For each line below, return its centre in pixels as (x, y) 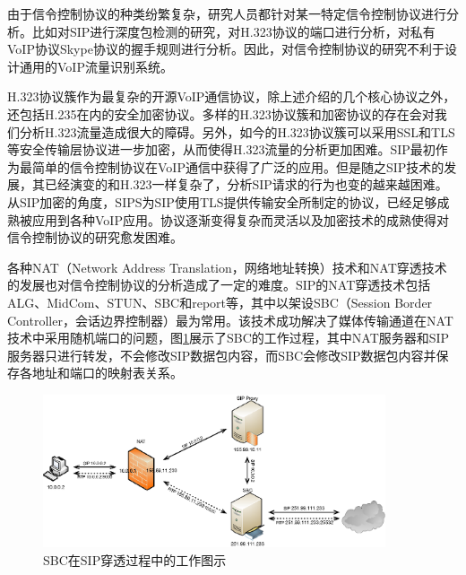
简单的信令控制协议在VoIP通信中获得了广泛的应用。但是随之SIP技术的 (238, 166)
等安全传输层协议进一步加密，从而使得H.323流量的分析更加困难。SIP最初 (221, 149)
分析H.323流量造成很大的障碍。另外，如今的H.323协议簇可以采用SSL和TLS (237, 131)
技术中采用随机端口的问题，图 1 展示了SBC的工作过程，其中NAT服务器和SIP (229, 338)
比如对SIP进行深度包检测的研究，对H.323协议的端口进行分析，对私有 (233, 31)
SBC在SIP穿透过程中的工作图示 (135, 559)
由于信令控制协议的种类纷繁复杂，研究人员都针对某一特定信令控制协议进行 (227, 13)
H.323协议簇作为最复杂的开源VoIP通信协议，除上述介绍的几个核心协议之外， (232, 96)
